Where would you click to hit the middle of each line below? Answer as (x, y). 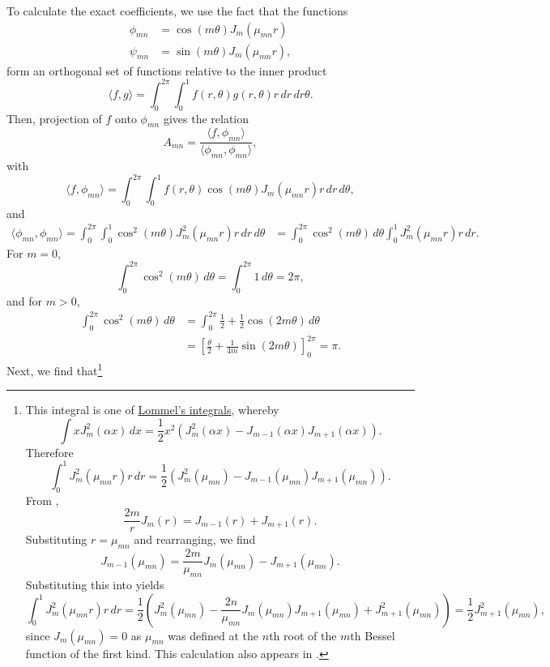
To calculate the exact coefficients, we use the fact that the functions (177, 11)
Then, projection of (54, 118)
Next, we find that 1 (55, 369)
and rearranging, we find (195, 539)
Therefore (49, 452)
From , (42, 500)
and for (25, 300)
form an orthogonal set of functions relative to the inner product (167, 70)
